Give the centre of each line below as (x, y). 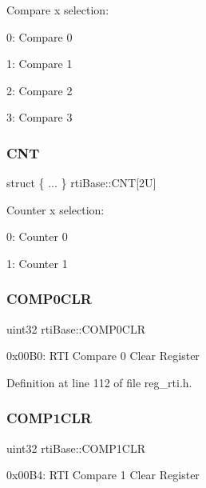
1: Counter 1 (37, 263)
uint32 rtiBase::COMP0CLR (76, 328)
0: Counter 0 (37, 236)
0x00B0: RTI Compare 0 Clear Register (103, 356)
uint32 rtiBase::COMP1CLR (76, 448)
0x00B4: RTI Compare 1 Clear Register (103, 475)
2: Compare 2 (40, 90)
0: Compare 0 (40, 36)
